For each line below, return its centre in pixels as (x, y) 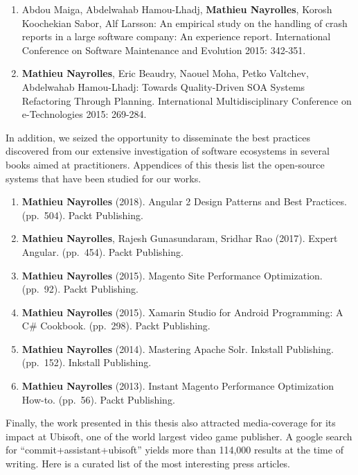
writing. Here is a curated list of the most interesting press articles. (148, 464)
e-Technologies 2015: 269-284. (84, 114)
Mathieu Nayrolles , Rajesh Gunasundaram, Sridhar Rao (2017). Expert (180, 238)
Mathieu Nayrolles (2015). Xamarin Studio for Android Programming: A (182, 312)
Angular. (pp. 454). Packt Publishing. (102, 251)
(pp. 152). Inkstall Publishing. (87, 362)
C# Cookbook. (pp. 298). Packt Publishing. (116, 326)
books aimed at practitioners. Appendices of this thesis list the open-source (165, 164)
